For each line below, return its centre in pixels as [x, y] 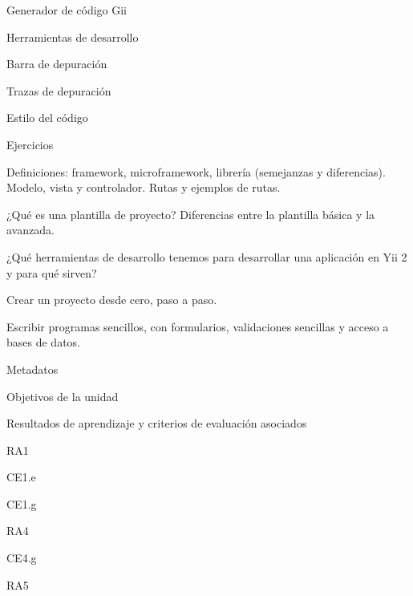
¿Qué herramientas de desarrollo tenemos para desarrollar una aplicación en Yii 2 [207, 256]
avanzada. [30, 230]
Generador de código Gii [67, 10]
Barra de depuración [57, 64]
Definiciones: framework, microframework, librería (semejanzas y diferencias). [196, 171]
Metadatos [32, 369]
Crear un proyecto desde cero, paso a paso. [112, 300]
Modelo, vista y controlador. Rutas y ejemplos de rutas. [144, 187]
